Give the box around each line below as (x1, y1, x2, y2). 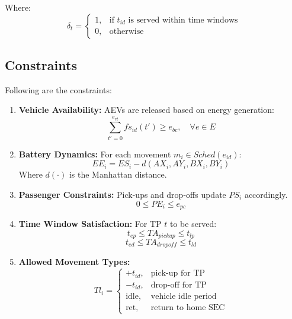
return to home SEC (150, 304, 225, 312)
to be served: (169, 217, 217, 229)
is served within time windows (128, 15, 238, 24)
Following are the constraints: (5, 83, 112, 96)
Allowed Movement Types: (18, 255, 130, 268)
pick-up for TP (150, 269, 206, 278)
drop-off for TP (150, 280, 207, 289)
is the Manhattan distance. (69, 168, 167, 181)
